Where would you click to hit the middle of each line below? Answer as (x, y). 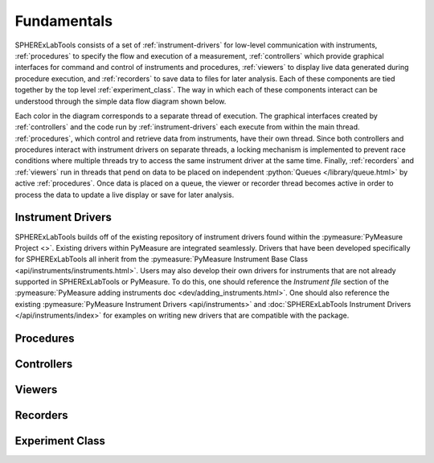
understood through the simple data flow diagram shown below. (121, 101)
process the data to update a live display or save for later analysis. (125, 195)
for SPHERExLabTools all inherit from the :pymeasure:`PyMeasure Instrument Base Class (162, 259)
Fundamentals (63, 21)
